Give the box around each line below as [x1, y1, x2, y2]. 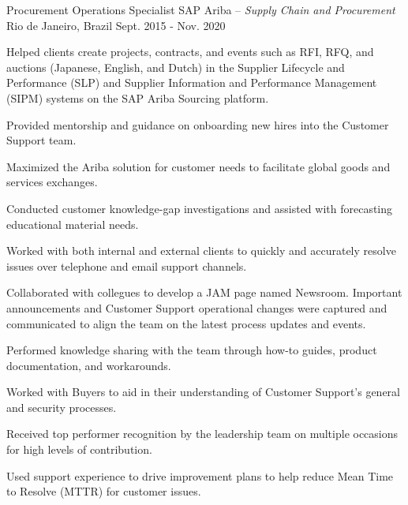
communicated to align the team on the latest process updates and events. [6, 315, 366, 331]
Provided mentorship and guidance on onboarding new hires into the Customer [6, 116, 389, 133]
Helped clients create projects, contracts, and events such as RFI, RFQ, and [6, 43, 374, 60]
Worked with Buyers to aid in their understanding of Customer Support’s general [6, 383, 400, 400]
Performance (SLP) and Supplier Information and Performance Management [6, 74, 377, 91]
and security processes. [6, 398, 117, 415]
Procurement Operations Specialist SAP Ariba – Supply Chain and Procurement [6, 2, 395, 17]
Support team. [6, 132, 77, 148]
